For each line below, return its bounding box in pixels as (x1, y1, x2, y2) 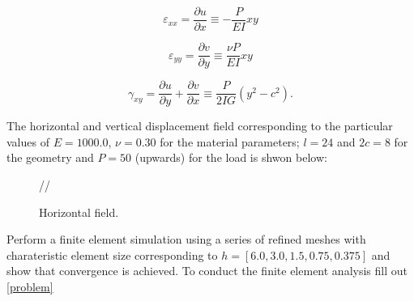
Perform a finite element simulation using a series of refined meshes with (6, 231, 366, 248)
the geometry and (6, 149, 94, 166)
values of (6, 133, 49, 150)
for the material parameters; (160, 133, 300, 150)
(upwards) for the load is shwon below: (134, 149, 327, 166)
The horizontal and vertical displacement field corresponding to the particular (6, 117, 393, 134)
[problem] (6, 278, 53, 295)
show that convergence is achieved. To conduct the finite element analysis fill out (6, 262, 408, 279)
